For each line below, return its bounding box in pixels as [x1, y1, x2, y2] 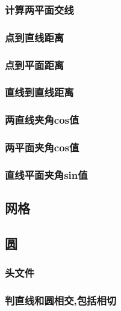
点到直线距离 [5, 29, 64, 44]
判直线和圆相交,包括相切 [5, 293, 117, 308]
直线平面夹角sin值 [5, 167, 88, 182]
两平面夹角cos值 [5, 140, 79, 155]
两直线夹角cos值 [5, 112, 79, 127]
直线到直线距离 [5, 85, 74, 100]
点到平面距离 [5, 57, 64, 72]
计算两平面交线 [5, 2, 74, 17]
